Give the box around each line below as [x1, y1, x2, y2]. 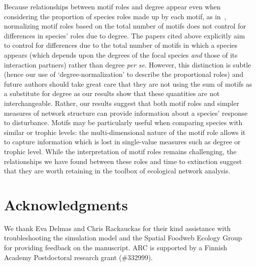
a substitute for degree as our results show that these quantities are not [4, 88, 220, 99]
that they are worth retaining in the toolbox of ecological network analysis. [4, 166, 230, 176]
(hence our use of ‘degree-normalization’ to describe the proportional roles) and [4, 69, 244, 79]
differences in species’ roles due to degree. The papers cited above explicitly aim [4, 30, 245, 40]
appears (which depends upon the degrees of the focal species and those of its [4, 49, 238, 60]
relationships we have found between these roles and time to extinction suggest [4, 156, 242, 166]
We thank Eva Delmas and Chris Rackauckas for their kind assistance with [4, 223, 231, 233]
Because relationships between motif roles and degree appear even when [4, 1, 221, 11]
